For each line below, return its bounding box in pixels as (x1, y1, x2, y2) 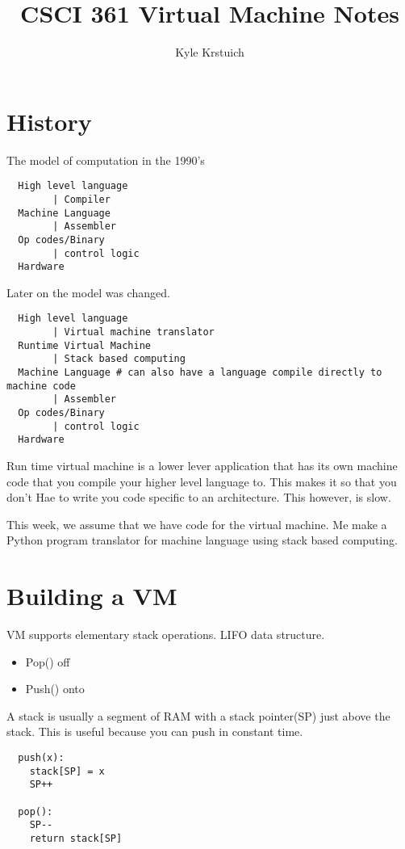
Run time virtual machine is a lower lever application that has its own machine (6, 457, 398, 473)
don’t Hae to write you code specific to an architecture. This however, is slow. (6, 489, 391, 506)
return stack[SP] (29, 833, 123, 844)
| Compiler (52, 193, 111, 205)
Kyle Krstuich (175, 44, 244, 61)
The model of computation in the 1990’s (6, 151, 205, 168)
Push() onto (25, 680, 85, 697)
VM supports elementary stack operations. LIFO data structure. (6, 626, 325, 643)
